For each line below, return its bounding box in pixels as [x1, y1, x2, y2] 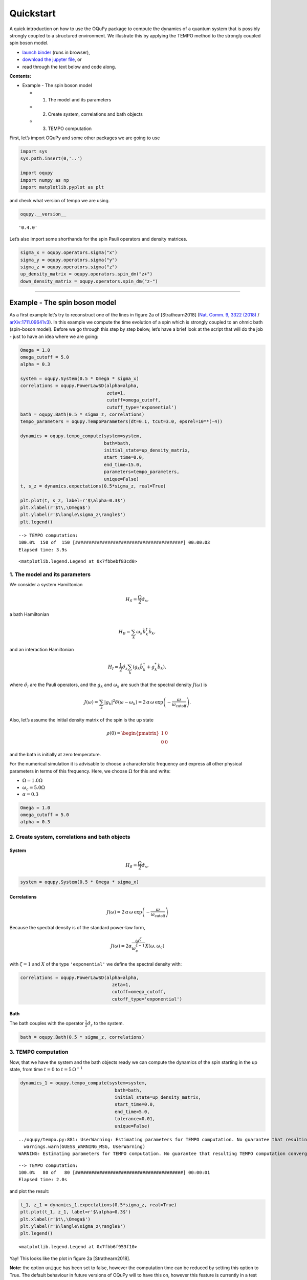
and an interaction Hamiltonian [9, 647, 74, 653]
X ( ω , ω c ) [145, 943, 165, 950]
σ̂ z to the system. [87, 1020, 124, 1028]
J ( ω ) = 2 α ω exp [106, 909, 142, 915]
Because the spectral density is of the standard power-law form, [9, 925, 145, 931]
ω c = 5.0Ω [22, 784, 46, 792]
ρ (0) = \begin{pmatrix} [106, 730, 160, 736]
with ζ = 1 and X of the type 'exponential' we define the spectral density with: [9, 961, 182, 967]
